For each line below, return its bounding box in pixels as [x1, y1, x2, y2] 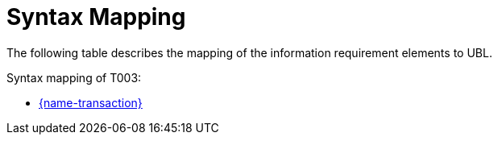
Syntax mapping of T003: [6, 70, 142, 85]
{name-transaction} [39, 95, 143, 110]
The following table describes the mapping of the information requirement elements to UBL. [6, 45, 492, 60]
